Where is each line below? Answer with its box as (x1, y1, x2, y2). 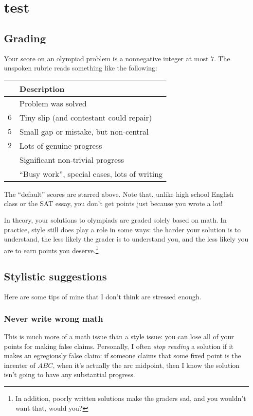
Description (19, 83, 65, 94)
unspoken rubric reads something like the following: (4, 63, 157, 73)
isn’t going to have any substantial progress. (4, 369, 135, 380)
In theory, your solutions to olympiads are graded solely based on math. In (4, 214, 227, 225)
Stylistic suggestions (4, 269, 107, 284)
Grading (4, 30, 46, 45)
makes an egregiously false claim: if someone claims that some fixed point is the (4, 350, 241, 361)
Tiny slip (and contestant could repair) (19, 111, 152, 123)
